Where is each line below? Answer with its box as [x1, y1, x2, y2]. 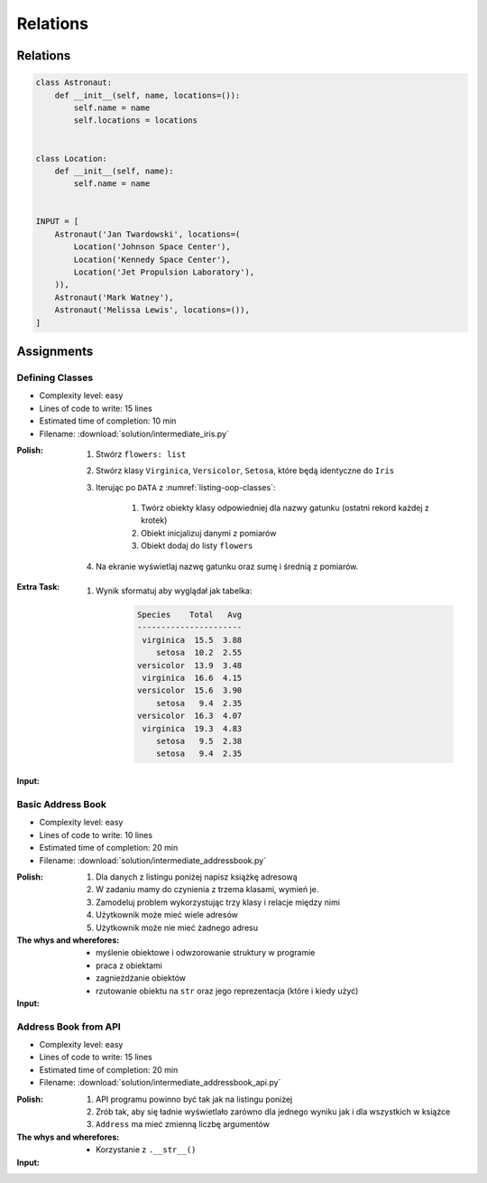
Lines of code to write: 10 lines [39, 829, 153, 840]
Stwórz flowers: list [96, 448, 187, 460]
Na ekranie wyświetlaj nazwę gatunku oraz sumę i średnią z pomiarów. [96, 561, 359, 572]
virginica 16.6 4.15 [142, 673, 243, 683]
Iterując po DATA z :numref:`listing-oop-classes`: [96, 481, 276, 492]
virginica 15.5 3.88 [142, 635, 243, 645]
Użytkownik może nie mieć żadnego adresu [96, 922, 259, 933]
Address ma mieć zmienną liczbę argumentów [96, 1119, 271, 1130]
